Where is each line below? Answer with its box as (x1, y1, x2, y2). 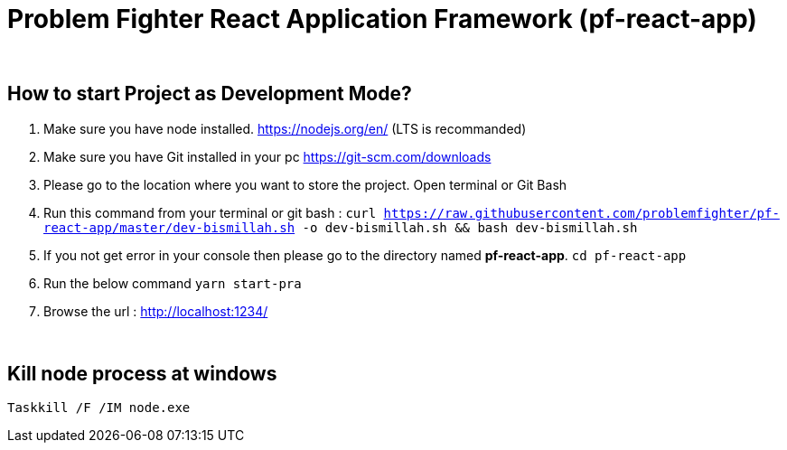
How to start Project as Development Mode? (7, 82, 412, 106)
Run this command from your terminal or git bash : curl (43, 204, 377, 220)
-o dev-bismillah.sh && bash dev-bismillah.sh (302, 220, 638, 235)
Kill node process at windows (7, 362, 277, 386)
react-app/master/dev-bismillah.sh (43, 220, 295, 235)
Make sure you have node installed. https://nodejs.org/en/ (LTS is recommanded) (43, 120, 527, 136)
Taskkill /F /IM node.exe (7, 400, 191, 416)
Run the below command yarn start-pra (43, 275, 302, 291)
